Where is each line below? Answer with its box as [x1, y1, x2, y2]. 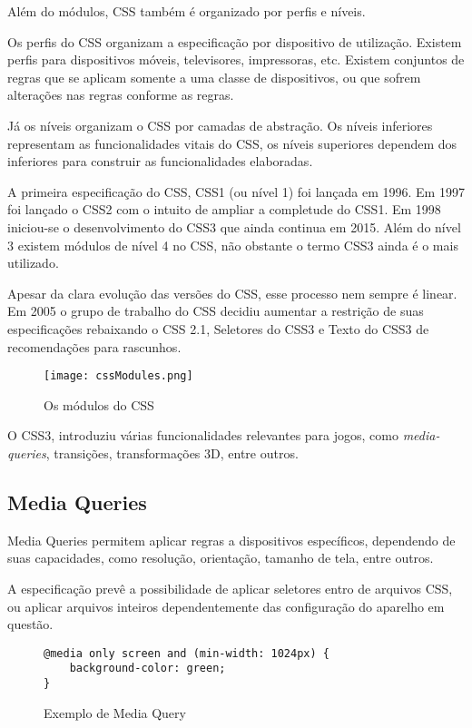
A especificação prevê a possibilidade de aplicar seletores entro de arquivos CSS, [7, 578, 453, 597]
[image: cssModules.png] [44, 369, 193, 383]
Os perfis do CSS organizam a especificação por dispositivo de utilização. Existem [7, 32, 462, 51]
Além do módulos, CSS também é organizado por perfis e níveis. [7, 2, 366, 20]
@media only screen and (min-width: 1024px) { [44, 646, 329, 660]
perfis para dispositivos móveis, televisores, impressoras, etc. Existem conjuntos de [7, 50, 465, 69]
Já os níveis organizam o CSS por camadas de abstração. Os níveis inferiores [7, 115, 433, 134]
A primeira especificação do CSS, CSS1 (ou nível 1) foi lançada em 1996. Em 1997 [7, 182, 465, 201]
